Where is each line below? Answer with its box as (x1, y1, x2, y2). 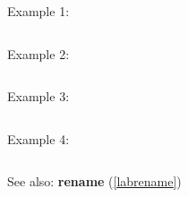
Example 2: (7, 44, 70, 63)
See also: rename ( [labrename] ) (7, 172, 182, 191)
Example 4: (7, 129, 70, 148)
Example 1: (7, 2, 70, 20)
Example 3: (7, 87, 70, 106)
